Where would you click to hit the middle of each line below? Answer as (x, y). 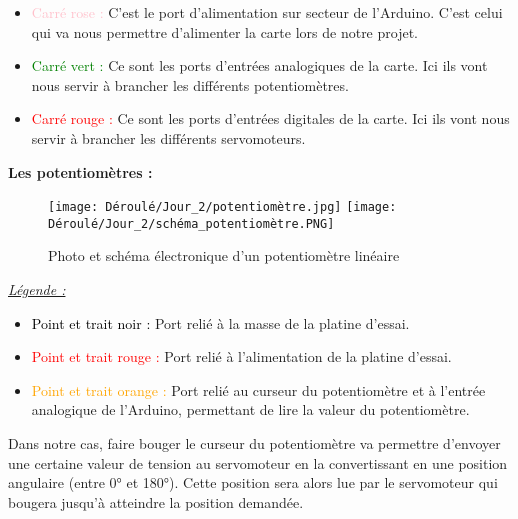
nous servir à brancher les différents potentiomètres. (190, 84)
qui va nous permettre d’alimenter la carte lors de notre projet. (224, 31)
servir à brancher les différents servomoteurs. (168, 137)
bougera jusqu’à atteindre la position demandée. (156, 501)
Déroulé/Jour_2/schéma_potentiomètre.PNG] (191, 223)
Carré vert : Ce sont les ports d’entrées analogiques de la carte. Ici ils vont (259, 65)
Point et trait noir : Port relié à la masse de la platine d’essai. (220, 322)
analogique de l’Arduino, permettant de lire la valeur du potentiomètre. (250, 409)
